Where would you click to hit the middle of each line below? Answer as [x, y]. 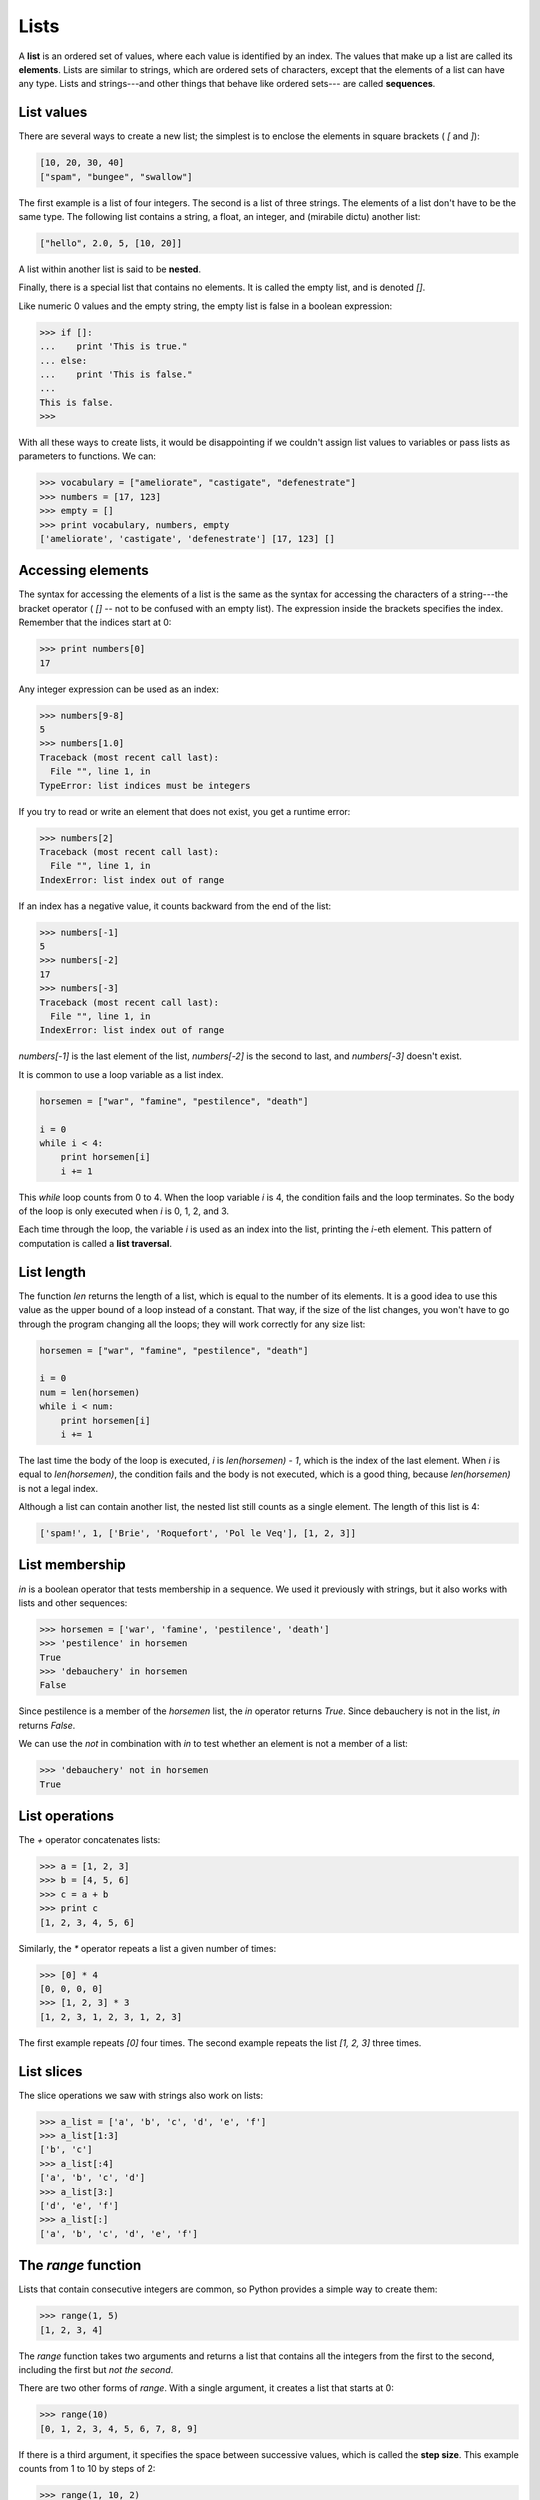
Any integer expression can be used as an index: [119, 689]
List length [52, 1271]
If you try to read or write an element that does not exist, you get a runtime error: [184, 811]
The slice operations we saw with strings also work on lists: [141, 2095]
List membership [72, 1565]
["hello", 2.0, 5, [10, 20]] [111, 243]
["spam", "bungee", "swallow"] [116, 176]
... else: [63, 360]
